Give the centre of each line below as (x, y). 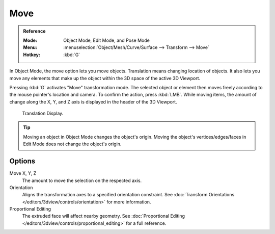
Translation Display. (43, 113)
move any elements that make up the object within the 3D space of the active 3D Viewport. (105, 78)
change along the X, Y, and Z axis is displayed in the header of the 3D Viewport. (93, 101)
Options (22, 161)
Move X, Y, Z (23, 173)
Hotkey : (32, 55)
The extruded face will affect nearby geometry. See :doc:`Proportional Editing (104, 216)
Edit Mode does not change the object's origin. (72, 144)
